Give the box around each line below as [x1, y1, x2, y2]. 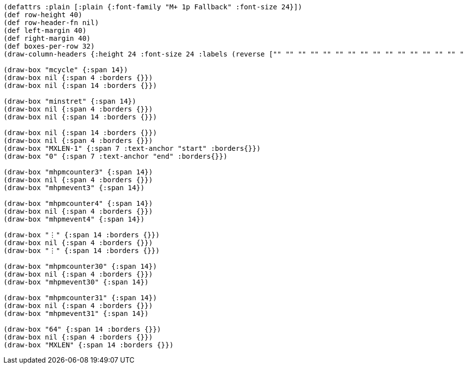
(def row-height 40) [3, 11, 83, 19]
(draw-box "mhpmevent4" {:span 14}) [3, 215, 145, 223]
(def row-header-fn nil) [3, 19, 99, 27]
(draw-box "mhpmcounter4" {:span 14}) [3, 199, 153, 207]
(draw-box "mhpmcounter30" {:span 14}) [3, 262, 157, 270]
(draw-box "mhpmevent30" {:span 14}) [3, 278, 149, 286]
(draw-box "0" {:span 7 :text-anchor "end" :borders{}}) [3, 152, 228, 160]
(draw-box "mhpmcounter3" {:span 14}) [3, 168, 153, 176]
